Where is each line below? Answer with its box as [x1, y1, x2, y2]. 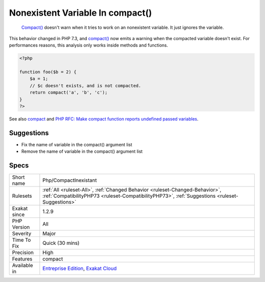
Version [12, 224, 30, 231]
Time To [12, 236, 31, 243]
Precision [12, 249, 34, 256]
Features [12, 256, 33, 262]
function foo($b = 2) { [19, 69, 77, 75]
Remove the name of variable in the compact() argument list [21, 148, 143, 154]
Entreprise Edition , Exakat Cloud [42, 265, 117, 272]
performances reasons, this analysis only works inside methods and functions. [9, 42, 168, 48]
